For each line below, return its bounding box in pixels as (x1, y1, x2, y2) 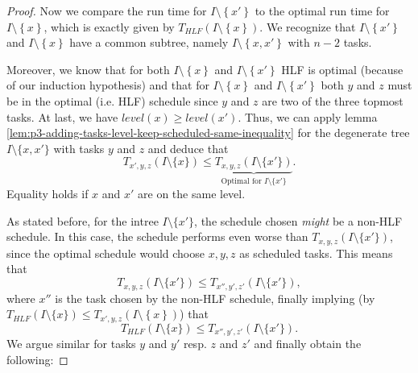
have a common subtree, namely (69, 34, 229, 51)
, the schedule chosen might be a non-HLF (194, 212, 403, 229)
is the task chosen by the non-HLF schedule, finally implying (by (55, 289, 375, 306)
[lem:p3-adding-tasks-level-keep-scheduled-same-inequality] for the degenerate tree (6, 124, 410, 141)
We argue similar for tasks (6, 335, 136, 352)
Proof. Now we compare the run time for (6, 2, 207, 19)
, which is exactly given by (43, 18, 175, 35)
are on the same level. (138, 185, 246, 202)
